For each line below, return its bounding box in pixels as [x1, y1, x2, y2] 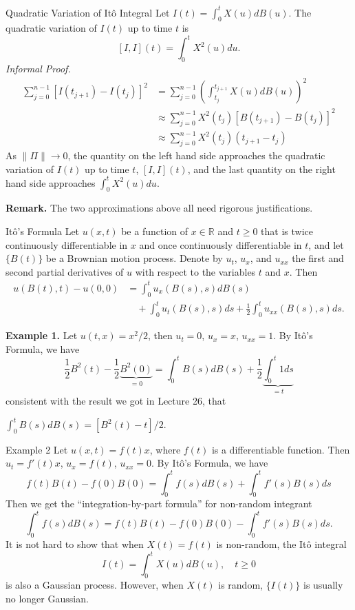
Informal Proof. [6, 61, 71, 76]
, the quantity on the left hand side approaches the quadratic [67, 148, 325, 162]
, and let [308, 237, 344, 252]
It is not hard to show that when [6, 537, 144, 551]
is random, [218, 578, 263, 592]
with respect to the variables [135, 264, 256, 278]
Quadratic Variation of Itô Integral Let [6, 5, 170, 19]
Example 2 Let [6, 442, 68, 456]
